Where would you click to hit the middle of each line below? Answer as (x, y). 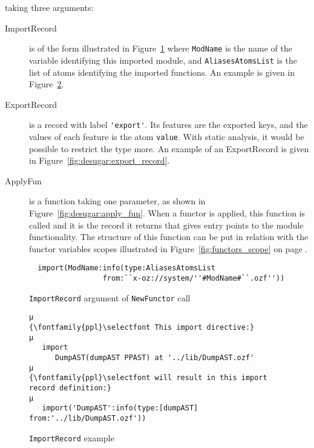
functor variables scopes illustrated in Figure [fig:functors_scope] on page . (168, 248)
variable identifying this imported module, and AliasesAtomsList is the (163, 60)
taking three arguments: (49, 7)
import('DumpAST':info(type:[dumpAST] (120, 408)
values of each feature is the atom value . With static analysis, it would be (167, 136)
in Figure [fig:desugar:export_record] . (100, 160)
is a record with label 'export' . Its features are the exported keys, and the (168, 125)
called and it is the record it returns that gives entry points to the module (166, 225)
